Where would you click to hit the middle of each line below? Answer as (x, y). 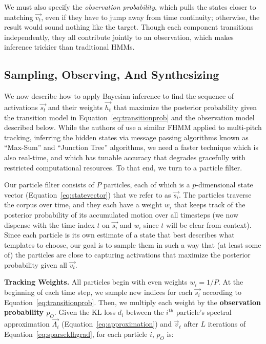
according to (222, 292)
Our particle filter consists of (49, 185)
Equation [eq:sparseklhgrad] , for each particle (76, 334)
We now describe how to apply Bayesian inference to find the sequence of (119, 96)
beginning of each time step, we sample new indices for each (98, 292)
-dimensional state (224, 185)
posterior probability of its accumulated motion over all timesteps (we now (121, 214)
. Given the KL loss (85, 312)
